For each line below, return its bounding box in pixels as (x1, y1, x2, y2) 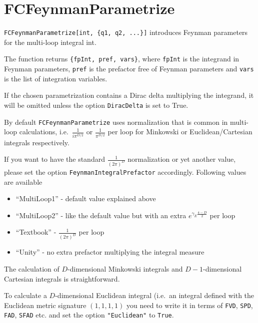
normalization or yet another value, (127, 154, 236, 164)
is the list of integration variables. (4, 73, 107, 83)
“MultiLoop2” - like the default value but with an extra (15, 210, 186, 220)
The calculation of (4, 263, 59, 274)
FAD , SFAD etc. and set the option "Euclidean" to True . (4, 310, 174, 320)
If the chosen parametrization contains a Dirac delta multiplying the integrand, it (4, 90, 254, 100)
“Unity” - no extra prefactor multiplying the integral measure (15, 247, 204, 257)
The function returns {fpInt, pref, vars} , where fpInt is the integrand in (4, 53, 239, 64)
